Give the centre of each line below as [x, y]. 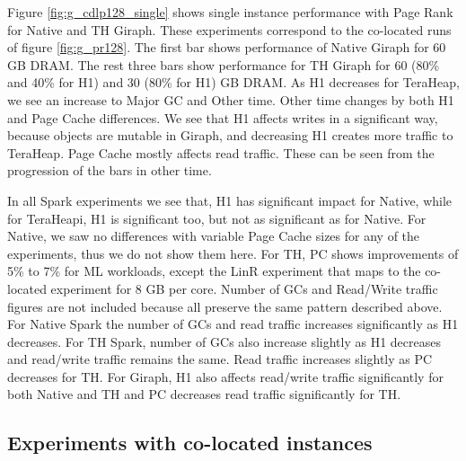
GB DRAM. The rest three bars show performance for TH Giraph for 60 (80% [224, 64]
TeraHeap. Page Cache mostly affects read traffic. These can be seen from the [221, 152]
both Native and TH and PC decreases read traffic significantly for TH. [204, 394]
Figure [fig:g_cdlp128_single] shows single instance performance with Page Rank [230, 12]
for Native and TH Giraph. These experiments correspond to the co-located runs [229, 29]
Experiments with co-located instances [190, 443]
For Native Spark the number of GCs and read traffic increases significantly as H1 [233, 324]
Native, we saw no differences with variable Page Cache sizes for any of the [214, 236]
